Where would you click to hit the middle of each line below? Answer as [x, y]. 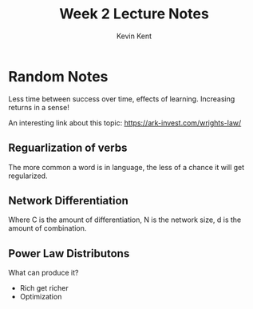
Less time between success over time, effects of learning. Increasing [122, 99]
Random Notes [58, 76]
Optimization [41, 297]
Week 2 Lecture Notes [134, 14]
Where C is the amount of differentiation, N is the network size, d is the [125, 220]
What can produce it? [43, 273]
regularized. [28, 176]
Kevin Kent [134, 36]
